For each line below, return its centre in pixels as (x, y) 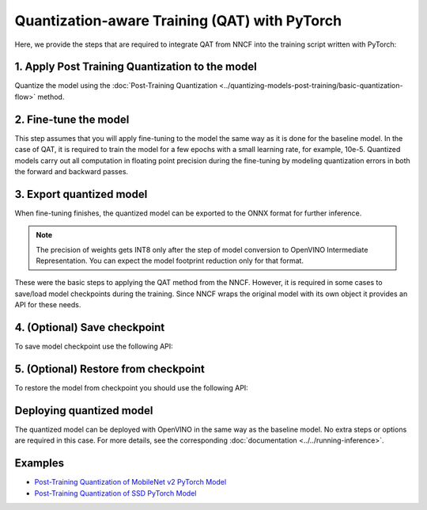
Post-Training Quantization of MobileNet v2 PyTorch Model (130, 482)
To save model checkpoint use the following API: (94, 346)
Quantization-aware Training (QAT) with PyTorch (178, 21)
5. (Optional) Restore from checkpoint (110, 369)
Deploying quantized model (84, 411)
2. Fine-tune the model (72, 119)
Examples (40, 463)
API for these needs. (48, 305)
